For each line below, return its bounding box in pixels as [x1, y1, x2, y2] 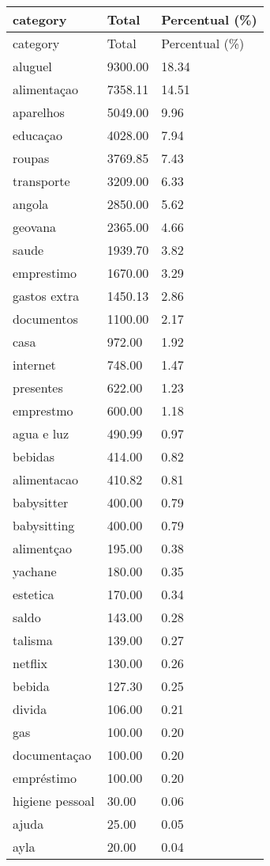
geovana [13, 218, 57, 236]
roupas [13, 149, 50, 167]
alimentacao [13, 470, 79, 488]
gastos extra [13, 287, 80, 305]
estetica [13, 585, 54, 603]
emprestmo [13, 401, 73, 420]
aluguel [13, 57, 52, 75]
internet [13, 355, 56, 374]
